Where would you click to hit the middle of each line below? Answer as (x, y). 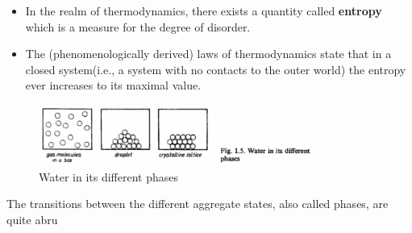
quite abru (32, 219)
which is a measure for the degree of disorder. (138, 26)
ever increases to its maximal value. (113, 85)
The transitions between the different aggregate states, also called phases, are (198, 204)
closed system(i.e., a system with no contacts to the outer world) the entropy (216, 69)
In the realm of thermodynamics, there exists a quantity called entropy (204, 10)
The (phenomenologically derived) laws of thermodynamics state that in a (208, 54)
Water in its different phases (108, 176)
